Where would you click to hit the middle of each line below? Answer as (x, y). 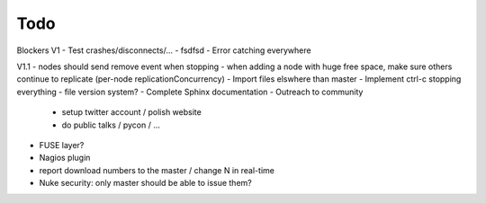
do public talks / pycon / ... (111, 125)
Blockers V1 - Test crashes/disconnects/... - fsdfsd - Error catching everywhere (164, 50)
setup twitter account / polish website (131, 112)
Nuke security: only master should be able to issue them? (145, 183)
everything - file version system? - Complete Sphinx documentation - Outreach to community (190, 92)
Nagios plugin (65, 158)
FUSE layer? (62, 145)
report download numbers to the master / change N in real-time (157, 170)
